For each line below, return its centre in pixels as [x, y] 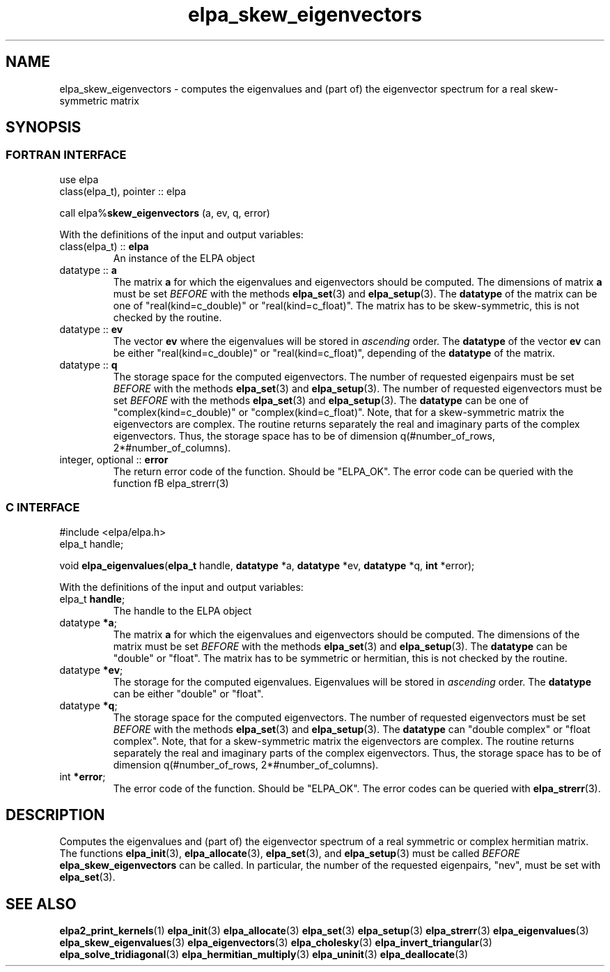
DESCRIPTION [55, 815]
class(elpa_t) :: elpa [104, 246]
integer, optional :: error [114, 459]
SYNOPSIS [44, 128]
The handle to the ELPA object [182, 610]
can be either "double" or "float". [188, 693]
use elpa [79, 179]
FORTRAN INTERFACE [66, 155]
